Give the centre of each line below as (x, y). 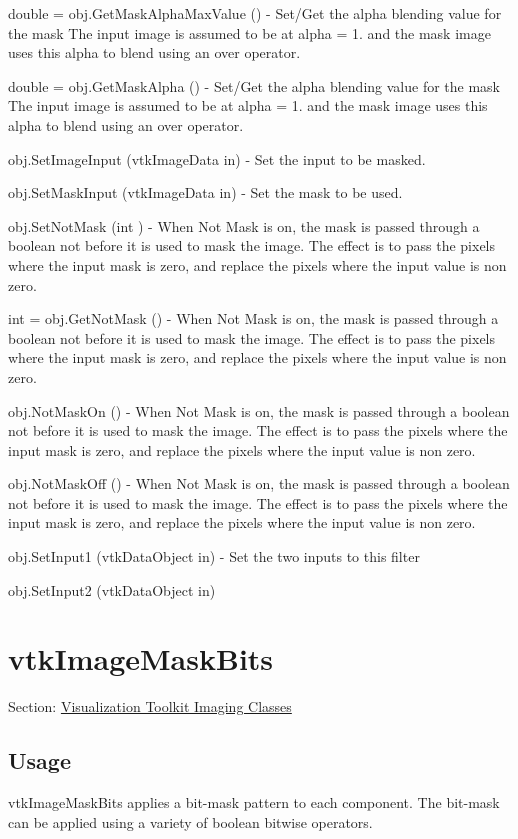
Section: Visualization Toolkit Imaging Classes (150, 706)
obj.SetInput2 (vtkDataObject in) (112, 589)
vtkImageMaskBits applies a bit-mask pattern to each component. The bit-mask (254, 802)
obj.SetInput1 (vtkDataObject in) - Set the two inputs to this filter (214, 556)
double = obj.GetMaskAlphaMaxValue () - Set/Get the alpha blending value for (255, 13)
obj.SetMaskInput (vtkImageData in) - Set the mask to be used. (205, 192)
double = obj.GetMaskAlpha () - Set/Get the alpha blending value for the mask (254, 85)
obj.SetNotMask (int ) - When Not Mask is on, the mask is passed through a (244, 225)
